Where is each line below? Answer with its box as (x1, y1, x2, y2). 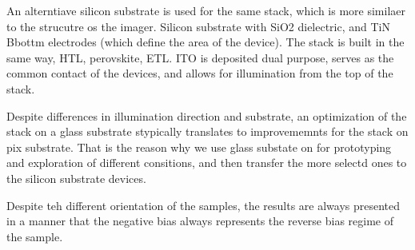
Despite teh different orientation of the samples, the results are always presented (6, 196, 401, 213)
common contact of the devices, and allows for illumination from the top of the (6, 65, 393, 81)
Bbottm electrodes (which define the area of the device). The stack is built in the (6, 34, 405, 50)
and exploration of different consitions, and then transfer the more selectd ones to (6, 154, 407, 171)
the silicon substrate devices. (6, 169, 146, 186)
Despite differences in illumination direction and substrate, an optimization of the (6, 107, 407, 124)
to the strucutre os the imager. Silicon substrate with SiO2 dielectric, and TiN (6, 18, 391, 34)
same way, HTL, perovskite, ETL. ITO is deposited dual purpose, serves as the (6, 49, 394, 65)
